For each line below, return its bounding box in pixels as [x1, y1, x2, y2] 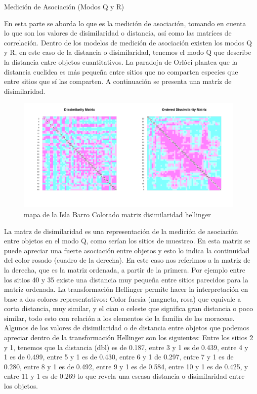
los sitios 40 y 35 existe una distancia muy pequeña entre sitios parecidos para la [4, 274, 249, 284]
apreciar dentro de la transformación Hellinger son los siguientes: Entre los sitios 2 [4, 332, 253, 343]
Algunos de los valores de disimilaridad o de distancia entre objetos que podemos [4, 322, 250, 333]
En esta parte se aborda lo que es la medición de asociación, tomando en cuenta [4, 18, 246, 28]
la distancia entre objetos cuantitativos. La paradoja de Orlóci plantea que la [4, 56, 238, 67]
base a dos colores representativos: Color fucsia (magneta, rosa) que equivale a [4, 293, 241, 304]
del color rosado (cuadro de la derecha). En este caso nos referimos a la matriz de [4, 255, 251, 265]
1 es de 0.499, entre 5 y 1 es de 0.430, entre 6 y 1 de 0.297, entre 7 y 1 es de [4, 352, 234, 362]
